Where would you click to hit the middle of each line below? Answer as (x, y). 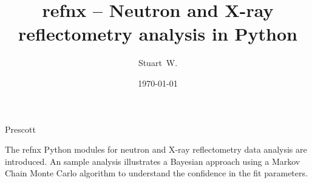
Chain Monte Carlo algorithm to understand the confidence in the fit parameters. (156, 173)
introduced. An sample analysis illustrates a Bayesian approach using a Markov (153, 161)
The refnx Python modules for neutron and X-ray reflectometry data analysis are (156, 149)
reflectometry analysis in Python (158, 34)
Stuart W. (158, 63)
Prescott (20, 129)
